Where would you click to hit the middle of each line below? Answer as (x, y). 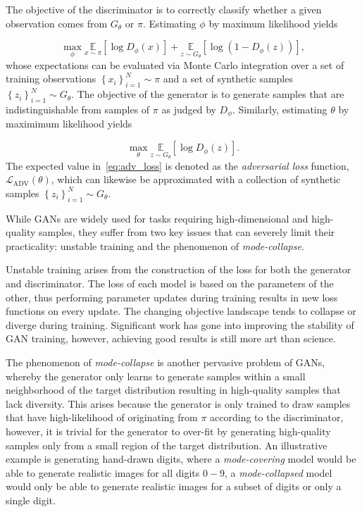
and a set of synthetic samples (228, 79)
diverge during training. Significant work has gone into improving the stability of (180, 324)
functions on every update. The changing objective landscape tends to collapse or (181, 311)
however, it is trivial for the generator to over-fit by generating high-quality (168, 431)
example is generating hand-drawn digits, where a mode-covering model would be (181, 459)
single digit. (31, 500)
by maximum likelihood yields (273, 23)
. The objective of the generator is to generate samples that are (208, 94)
